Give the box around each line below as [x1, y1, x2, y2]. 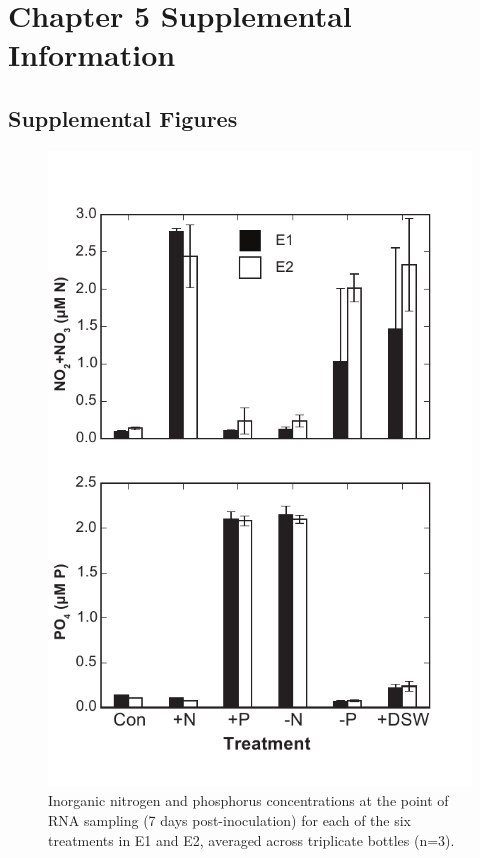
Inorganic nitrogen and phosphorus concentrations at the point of [48, 790, 449, 811]
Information [8, 34, 176, 75]
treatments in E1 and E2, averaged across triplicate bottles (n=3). [48, 829, 455, 850]
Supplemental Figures [8, 102, 238, 133]
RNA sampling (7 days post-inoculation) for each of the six [48, 809, 411, 830]
